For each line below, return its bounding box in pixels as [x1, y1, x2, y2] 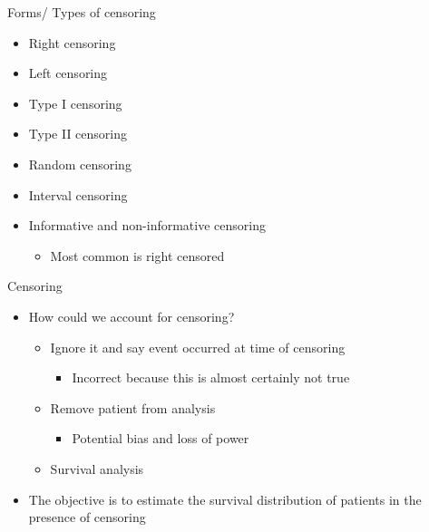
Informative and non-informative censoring [28, 216, 266, 235]
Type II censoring [28, 124, 128, 143]
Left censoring [28, 63, 108, 82]
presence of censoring [28, 508, 146, 527]
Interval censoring [28, 185, 128, 204]
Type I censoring [28, 93, 122, 112]
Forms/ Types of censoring [7, 3, 156, 21]
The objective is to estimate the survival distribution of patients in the [28, 489, 422, 508]
